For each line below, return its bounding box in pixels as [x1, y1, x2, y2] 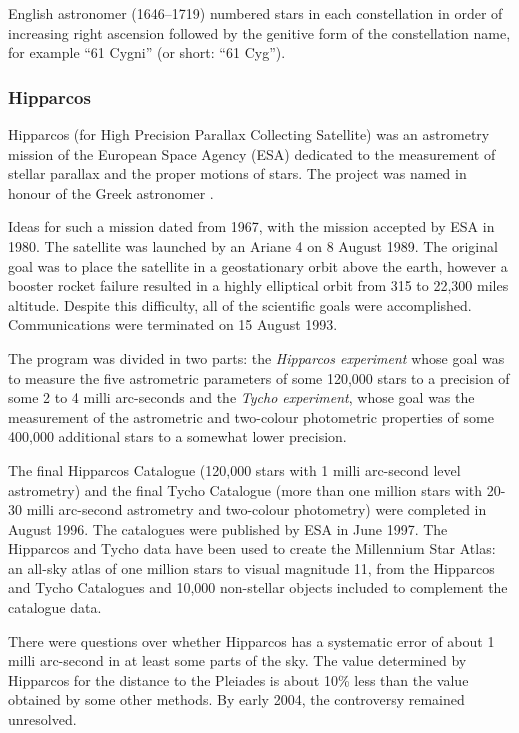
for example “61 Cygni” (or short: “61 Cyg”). [8, 42, 286, 63]
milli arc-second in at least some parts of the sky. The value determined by [8, 650, 467, 671]
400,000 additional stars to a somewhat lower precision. [8, 426, 347, 447]
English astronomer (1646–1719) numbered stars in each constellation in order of [8, 3, 503, 23]
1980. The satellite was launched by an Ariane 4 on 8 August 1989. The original [8, 235, 498, 256]
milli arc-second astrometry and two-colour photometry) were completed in [26, 499, 487, 520]
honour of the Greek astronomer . [8, 182, 214, 203]
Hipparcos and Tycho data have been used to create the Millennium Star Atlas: [8, 538, 496, 559]
